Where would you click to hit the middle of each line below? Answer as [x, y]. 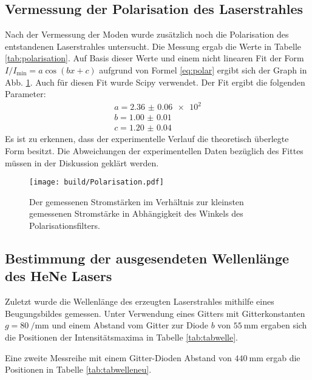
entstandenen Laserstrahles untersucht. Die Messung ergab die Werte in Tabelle [153, 46]
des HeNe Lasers [59, 276]
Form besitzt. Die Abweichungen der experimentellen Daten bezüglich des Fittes [154, 150]
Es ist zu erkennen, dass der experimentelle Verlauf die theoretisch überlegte [147, 139]
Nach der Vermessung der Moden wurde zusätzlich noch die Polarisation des [147, 34]
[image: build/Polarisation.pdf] [97, 182]
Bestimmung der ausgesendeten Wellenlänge [147, 258]
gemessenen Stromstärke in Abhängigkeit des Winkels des [136, 213]
